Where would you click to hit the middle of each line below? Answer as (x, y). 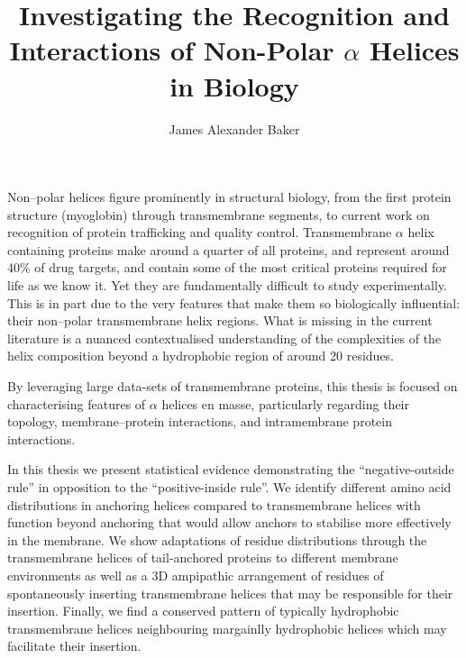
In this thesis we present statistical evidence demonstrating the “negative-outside (231, 469)
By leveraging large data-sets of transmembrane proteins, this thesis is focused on (233, 386)
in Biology (234, 85)
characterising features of (77, 403)
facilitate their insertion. (74, 646)
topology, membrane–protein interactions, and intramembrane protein (200, 421)
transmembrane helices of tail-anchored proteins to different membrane (203, 557)
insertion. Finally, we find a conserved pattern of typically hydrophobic (203, 611)
